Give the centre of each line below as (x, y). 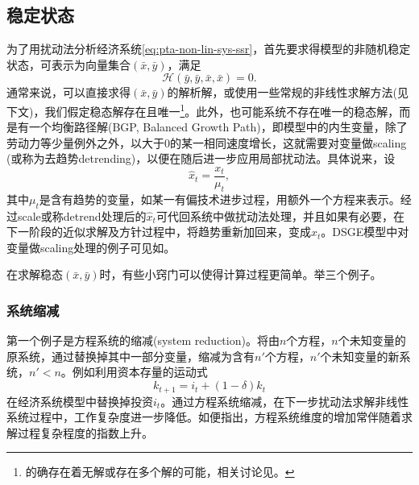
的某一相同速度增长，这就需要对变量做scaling (288, 142)
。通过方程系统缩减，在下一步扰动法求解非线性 (285, 401)
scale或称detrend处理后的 (82, 216)
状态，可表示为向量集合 (68, 64)
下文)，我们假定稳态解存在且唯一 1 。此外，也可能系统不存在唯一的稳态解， (203, 110)
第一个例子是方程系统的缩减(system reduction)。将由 (143, 340)
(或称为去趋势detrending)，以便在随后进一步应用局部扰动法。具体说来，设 (201, 158)
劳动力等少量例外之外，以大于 (85, 142)
